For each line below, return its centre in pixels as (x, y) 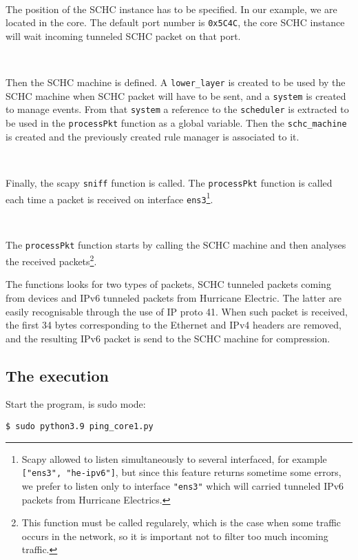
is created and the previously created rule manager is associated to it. (152, 136)
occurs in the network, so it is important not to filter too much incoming (175, 536)
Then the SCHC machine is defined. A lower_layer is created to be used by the (176, 82)
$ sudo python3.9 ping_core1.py (80, 427)
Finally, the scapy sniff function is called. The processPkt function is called (169, 182)
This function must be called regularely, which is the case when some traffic (181, 522)
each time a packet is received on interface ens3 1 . (109, 198)
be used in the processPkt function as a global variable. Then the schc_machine (176, 123)
